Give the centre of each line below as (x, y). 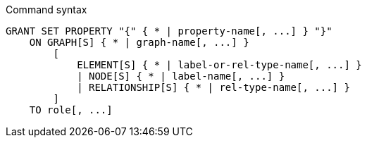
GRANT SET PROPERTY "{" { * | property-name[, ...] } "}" (169, 31)
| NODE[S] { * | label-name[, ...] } (181, 76)
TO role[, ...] (71, 110)
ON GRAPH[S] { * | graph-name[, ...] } (139, 42)
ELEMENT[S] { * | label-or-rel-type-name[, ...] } (219, 65)
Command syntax (46, 10)
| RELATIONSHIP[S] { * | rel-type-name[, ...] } (213, 87)
